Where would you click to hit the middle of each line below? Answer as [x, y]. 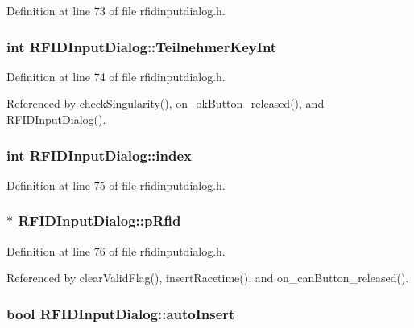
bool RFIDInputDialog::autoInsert [121, 313]
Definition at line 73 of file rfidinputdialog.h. [116, 10]
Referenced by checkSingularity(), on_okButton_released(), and [166, 103]
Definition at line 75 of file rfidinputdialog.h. [116, 184]
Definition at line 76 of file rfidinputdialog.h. [116, 250]
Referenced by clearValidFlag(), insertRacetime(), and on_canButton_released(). [208, 278]
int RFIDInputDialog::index [99, 155]
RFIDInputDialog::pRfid [99, 221]
